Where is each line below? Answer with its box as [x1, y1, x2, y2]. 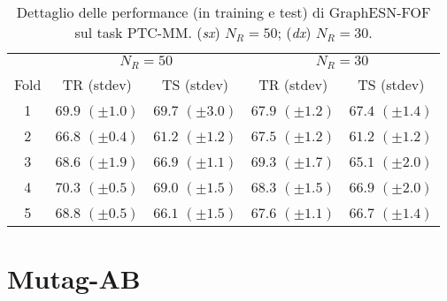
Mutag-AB [7, 260, 141, 297]
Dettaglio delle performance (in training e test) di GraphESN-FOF [16, 2, 431, 22]
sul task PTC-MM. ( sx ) [74, 22, 220, 42]
